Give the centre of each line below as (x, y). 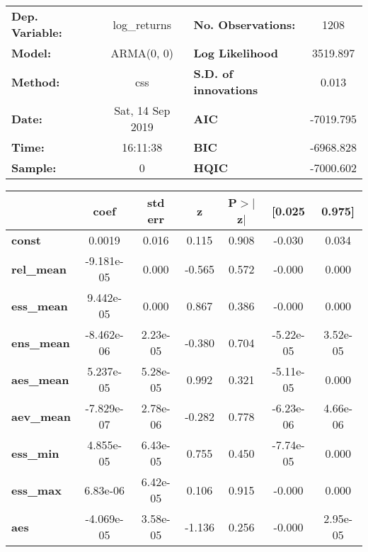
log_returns (142, 24)
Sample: (34, 168)
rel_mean (39, 269)
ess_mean (40, 305)
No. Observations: (245, 24)
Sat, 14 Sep (142, 110)
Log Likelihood (236, 53)
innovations (226, 90)
